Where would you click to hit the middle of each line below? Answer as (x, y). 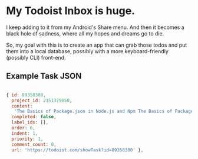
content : (22, 106)
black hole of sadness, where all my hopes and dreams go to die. (85, 33)
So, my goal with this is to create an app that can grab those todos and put (97, 45)
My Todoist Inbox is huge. (71, 11)
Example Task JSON (44, 76)
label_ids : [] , (30, 122)
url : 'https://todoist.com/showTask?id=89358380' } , (77, 150)
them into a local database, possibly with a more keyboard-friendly (88, 51)
